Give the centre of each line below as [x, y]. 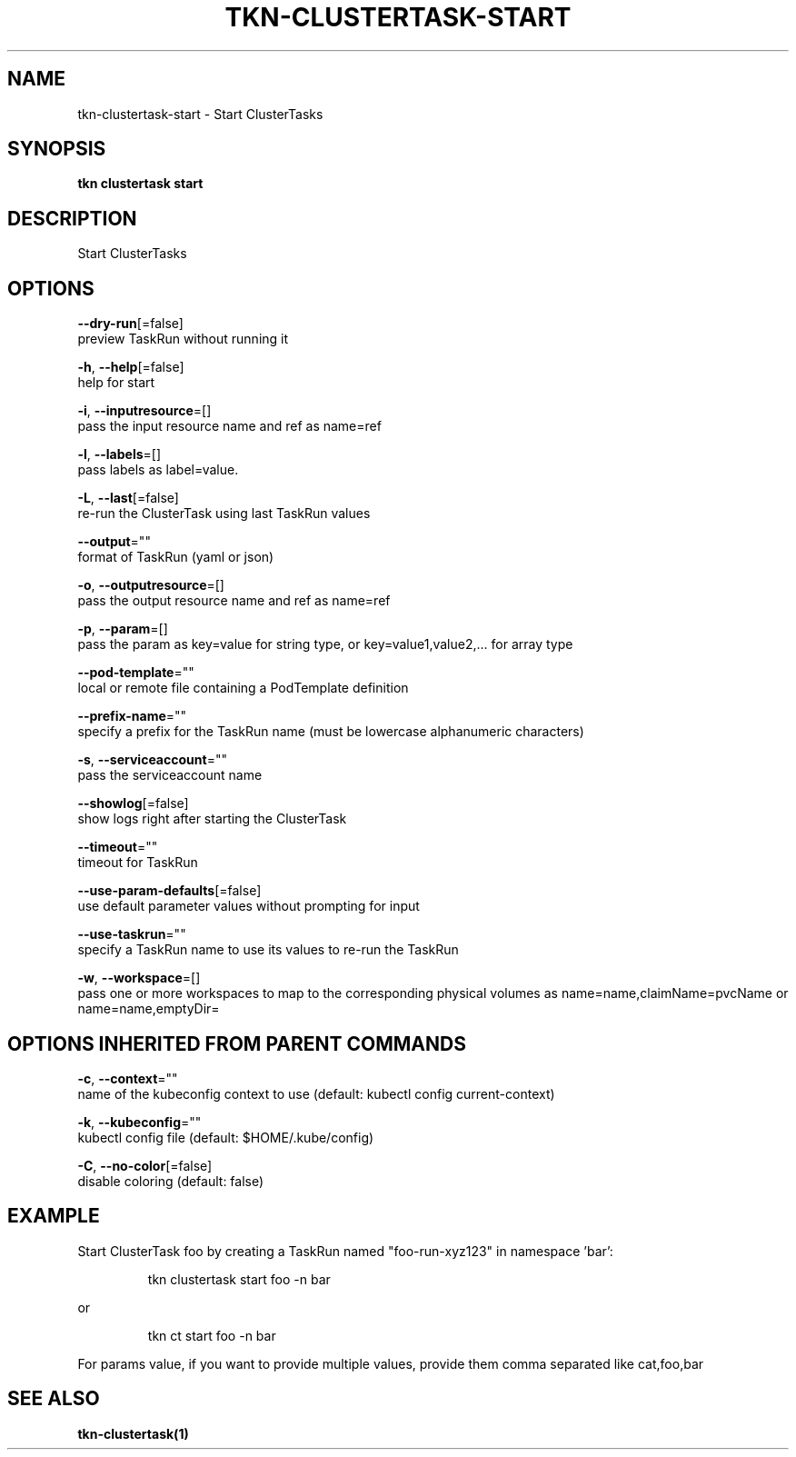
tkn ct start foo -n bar [212, 1335]
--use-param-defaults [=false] [169, 891]
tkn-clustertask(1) [133, 1433]
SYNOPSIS [57, 149]
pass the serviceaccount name [170, 775]
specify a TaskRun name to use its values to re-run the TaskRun [268, 950]
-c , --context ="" [128, 1078]
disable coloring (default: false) [171, 1181]
